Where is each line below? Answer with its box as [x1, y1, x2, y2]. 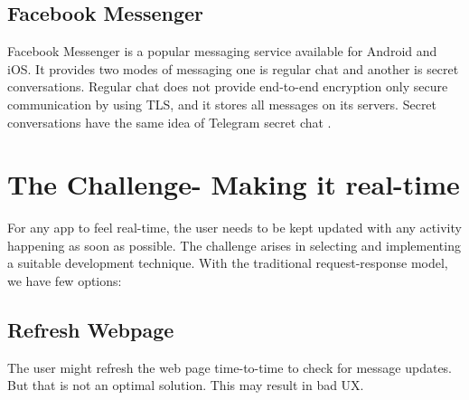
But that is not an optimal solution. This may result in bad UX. [7, 376, 364, 395]
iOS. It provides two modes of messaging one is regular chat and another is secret [7, 59, 459, 78]
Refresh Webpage [7, 316, 174, 344]
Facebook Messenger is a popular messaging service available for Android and [7, 42, 437, 61]
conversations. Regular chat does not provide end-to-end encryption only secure [7, 77, 448, 96]
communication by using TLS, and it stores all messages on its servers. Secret [7, 94, 437, 113]
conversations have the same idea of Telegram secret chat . [7, 112, 332, 131]
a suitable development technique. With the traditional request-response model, [7, 253, 448, 272]
